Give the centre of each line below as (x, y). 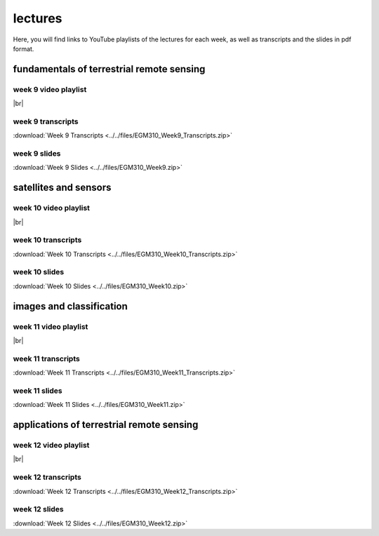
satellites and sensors (62, 188)
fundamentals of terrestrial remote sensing (109, 69)
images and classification (70, 306)
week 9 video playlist (50, 89)
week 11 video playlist (51, 326)
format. (24, 48)
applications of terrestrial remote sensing (106, 425)
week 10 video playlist (52, 208)
